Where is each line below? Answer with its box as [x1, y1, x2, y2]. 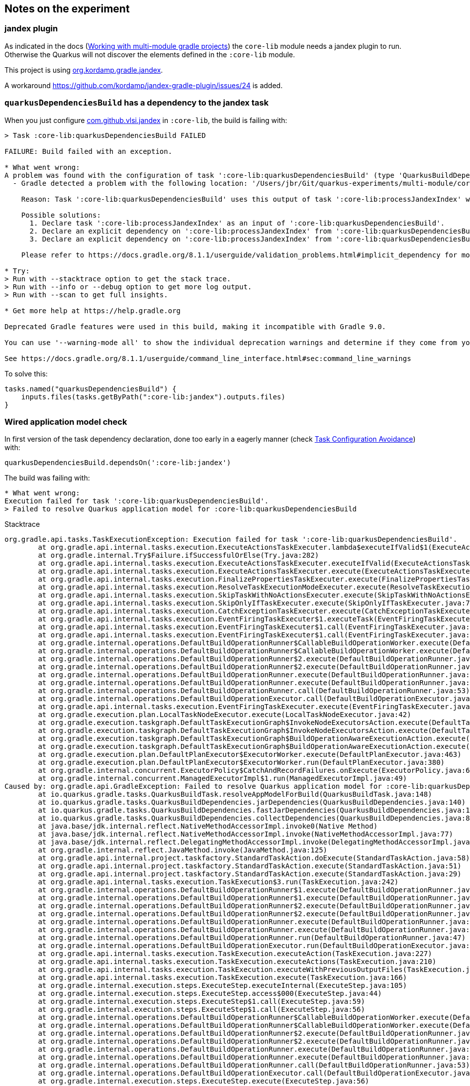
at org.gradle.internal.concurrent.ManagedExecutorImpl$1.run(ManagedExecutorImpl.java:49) [38, 774, 407, 783]
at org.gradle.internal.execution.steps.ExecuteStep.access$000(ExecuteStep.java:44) [38, 989, 382, 998]
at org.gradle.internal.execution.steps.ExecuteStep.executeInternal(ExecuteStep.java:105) [38, 981, 407, 990]
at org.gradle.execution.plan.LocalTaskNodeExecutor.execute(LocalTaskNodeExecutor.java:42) [38, 711, 411, 719]
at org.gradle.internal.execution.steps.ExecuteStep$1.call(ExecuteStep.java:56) [38, 1005, 365, 1014]
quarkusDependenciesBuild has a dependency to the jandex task [4, 98, 269, 108]
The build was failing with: [4, 474, 90, 483]
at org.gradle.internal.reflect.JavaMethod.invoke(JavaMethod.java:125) [38, 846, 328, 854]
